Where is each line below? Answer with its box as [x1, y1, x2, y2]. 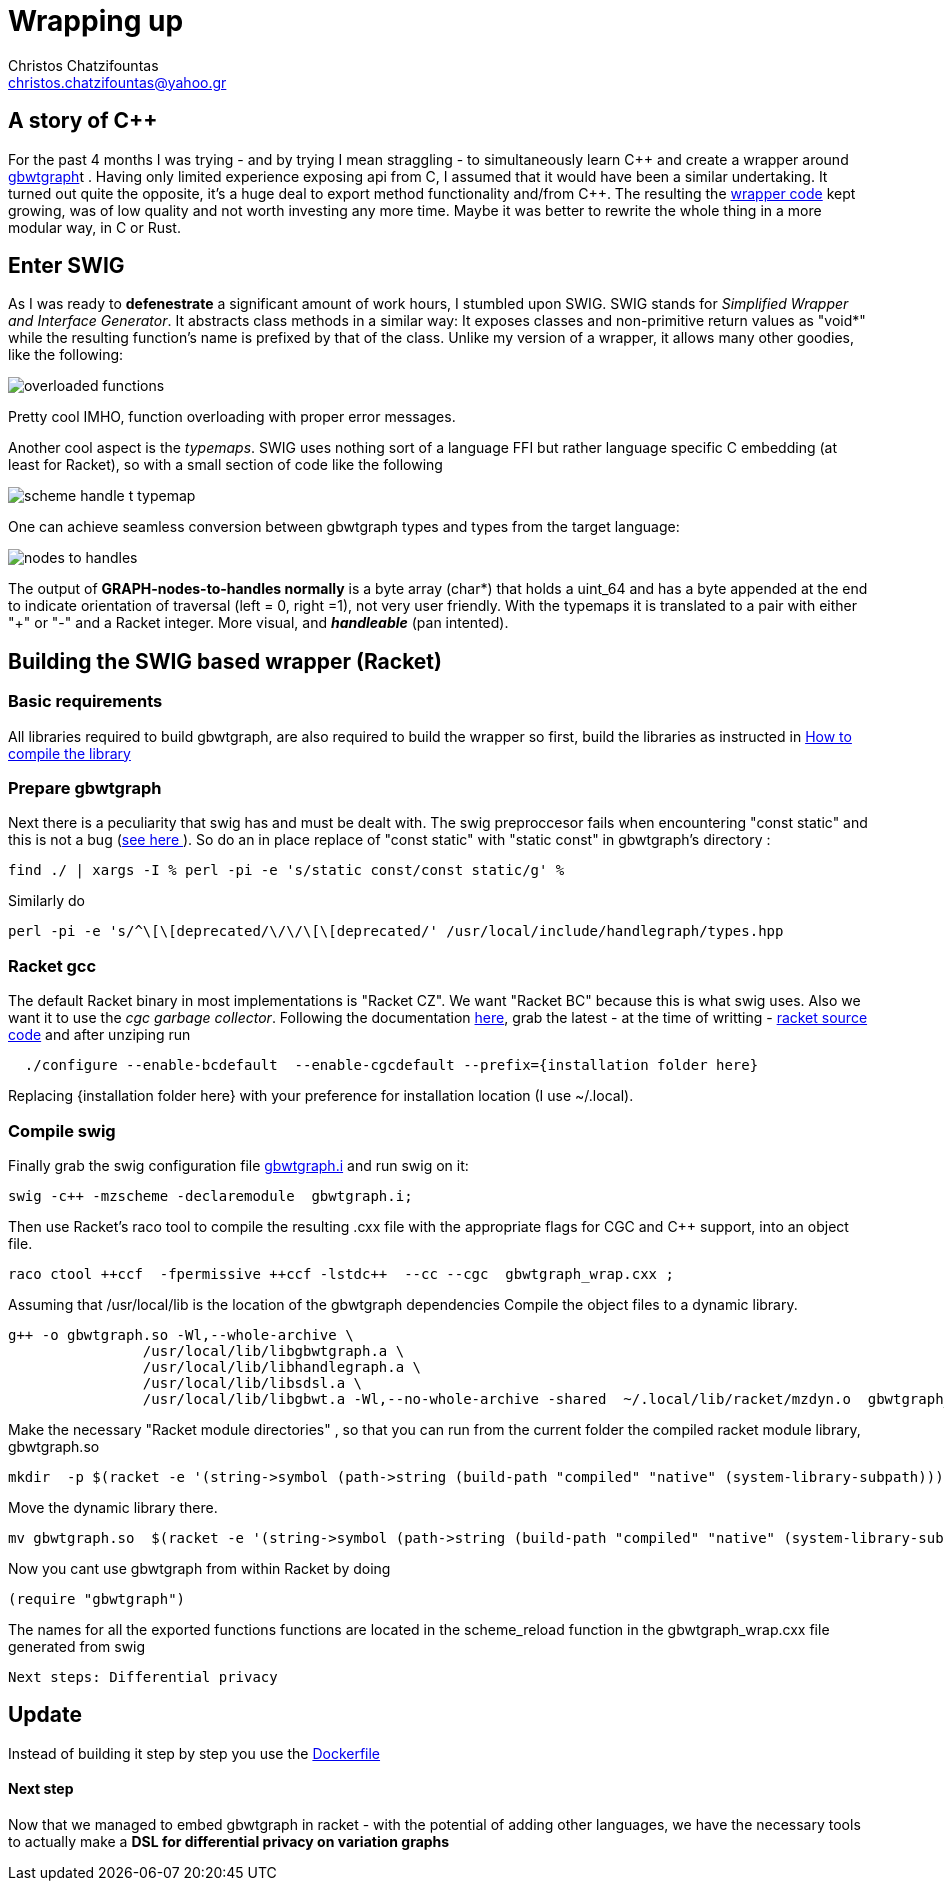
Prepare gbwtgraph [8, 778, 162, 799]
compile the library [8, 744, 131, 762]
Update [8, 1702, 83, 1728]
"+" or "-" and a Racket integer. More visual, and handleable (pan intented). [8, 614, 509, 632]
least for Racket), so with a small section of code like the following [8, 456, 443, 474]
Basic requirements [8, 691, 163, 712]
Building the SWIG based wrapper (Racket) [8, 648, 442, 674]
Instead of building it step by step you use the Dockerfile [8, 1744, 381, 1762]
